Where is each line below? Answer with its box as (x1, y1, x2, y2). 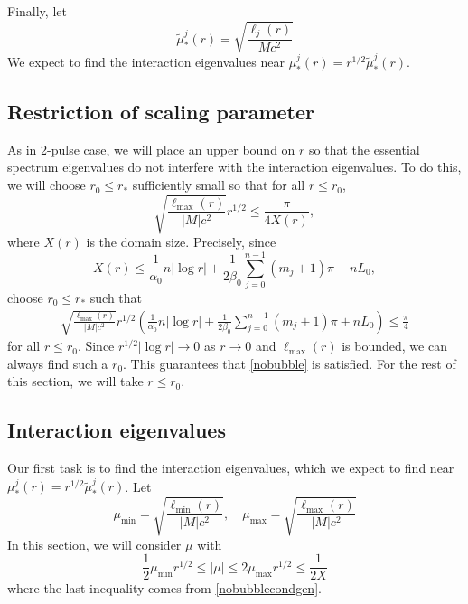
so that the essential (309, 139, 420, 158)
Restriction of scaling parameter (7, 98, 314, 126)
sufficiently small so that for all (132, 175, 305, 194)
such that (89, 288, 143, 307)
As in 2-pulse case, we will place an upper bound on (7, 139, 295, 158)
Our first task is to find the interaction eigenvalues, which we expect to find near (7, 458, 454, 477)
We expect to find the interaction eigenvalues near (7, 52, 285, 71)
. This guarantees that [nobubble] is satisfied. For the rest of (123, 354, 456, 373)
